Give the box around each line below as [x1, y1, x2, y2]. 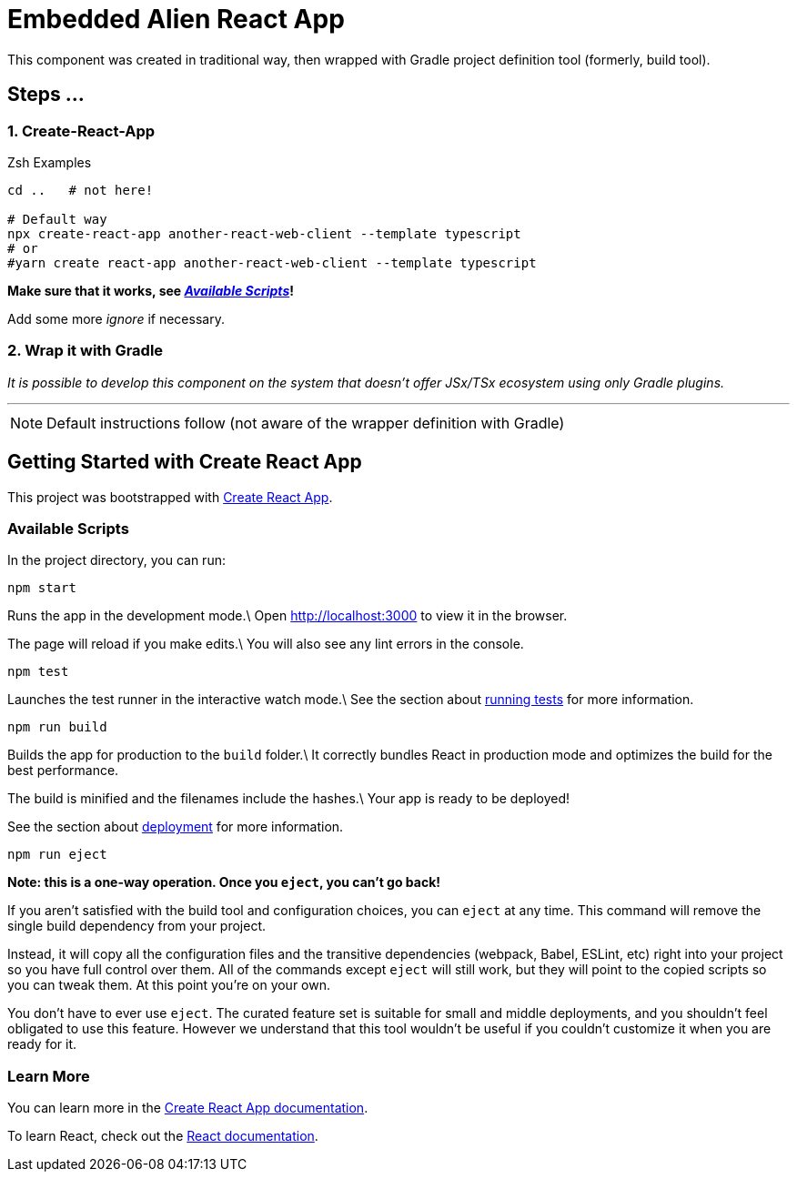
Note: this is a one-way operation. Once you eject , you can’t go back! [7, 874, 441, 891]
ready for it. [7, 1036, 77, 1053]
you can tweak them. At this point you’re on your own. [7, 977, 331, 993]
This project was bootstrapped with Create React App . [7, 489, 333, 505]
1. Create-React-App [7, 121, 156, 140]
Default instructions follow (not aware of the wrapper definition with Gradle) [46, 413, 565, 432]
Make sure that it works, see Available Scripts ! [7, 282, 294, 298]
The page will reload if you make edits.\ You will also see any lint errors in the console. [7, 636, 524, 652]
